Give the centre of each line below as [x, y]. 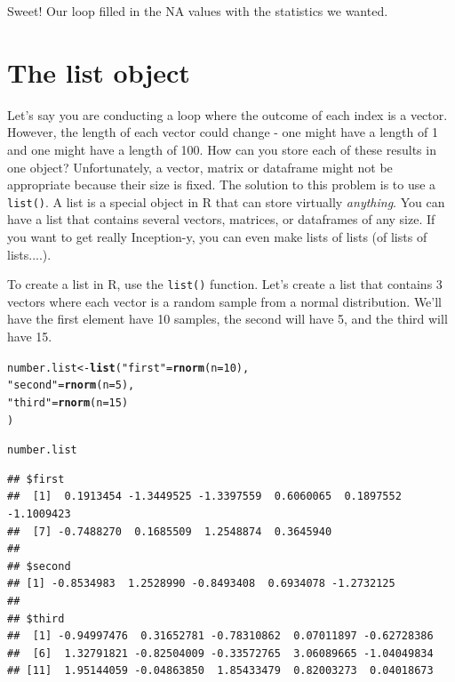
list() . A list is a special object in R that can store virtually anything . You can [226, 201]
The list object [99, 72]
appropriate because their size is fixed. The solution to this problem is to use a [222, 185]
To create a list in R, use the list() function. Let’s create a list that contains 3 [225, 284]
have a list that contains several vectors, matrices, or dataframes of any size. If [221, 219]
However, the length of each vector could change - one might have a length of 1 [223, 132]
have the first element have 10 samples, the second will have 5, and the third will [227, 319]
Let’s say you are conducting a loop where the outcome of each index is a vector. [227, 114]
